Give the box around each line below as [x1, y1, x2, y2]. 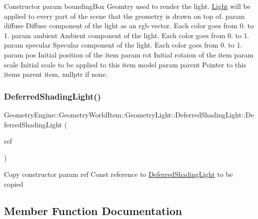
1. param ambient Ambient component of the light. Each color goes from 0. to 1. [4, 30, 250, 40]
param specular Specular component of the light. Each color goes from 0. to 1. [4, 40, 243, 50]
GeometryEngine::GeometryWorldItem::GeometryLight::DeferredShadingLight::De [4, 109, 254, 119]
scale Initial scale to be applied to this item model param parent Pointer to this [4, 59, 247, 69]
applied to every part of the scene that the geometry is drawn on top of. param [4, 10, 245, 21]
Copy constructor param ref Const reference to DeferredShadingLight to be [4, 169, 233, 179]
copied [4, 178, 23, 189]
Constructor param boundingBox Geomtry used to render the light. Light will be [4, 1, 251, 11]
